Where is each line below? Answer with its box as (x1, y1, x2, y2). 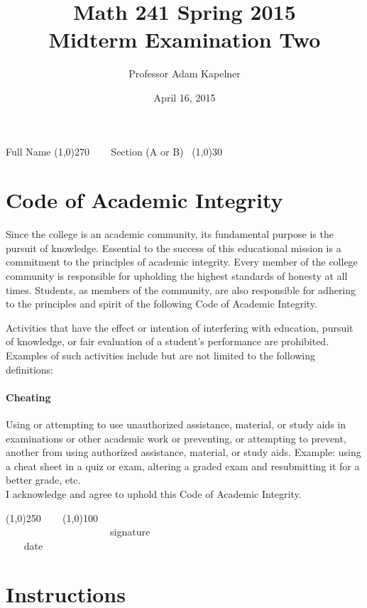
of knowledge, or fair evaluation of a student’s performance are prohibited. (6, 334, 329, 349)
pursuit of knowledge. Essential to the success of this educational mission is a (6, 240, 341, 255)
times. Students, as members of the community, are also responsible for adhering (6, 282, 356, 297)
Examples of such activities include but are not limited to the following (6, 347, 316, 362)
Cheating (6, 389, 51, 404)
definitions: (6, 362, 53, 376)
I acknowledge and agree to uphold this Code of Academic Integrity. (6, 486, 302, 501)
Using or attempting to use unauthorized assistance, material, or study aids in (6, 416, 346, 431)
